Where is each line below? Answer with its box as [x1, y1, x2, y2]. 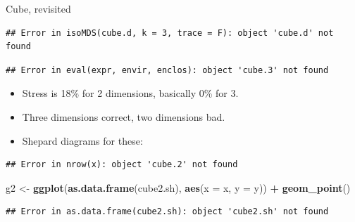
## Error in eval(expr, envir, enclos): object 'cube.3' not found [6, 65, 329, 75]
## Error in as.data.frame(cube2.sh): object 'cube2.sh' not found [6, 207, 329, 217]
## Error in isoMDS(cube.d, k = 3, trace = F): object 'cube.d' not [6, 27, 334, 38]
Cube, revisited [6, 1, 71, 15]
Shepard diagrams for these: [22, 133, 143, 148]
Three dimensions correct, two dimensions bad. [22, 109, 225, 124]
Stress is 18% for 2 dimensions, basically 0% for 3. [22, 86, 239, 100]
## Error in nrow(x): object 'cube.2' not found [6, 159, 238, 170]
